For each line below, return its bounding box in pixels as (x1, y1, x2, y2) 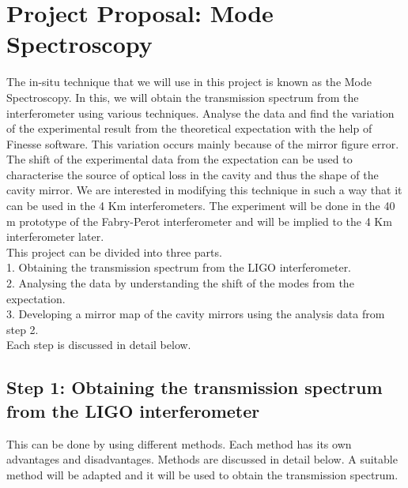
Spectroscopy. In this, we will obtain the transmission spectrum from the (6, 88, 359, 105)
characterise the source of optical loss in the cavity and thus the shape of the (6, 166, 379, 182)
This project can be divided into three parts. (6, 243, 222, 260)
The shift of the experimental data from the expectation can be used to (6, 151, 353, 167)
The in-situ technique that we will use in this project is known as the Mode (6, 73, 372, 90)
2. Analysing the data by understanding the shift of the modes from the (6, 275, 354, 291)
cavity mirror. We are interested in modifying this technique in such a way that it (6, 182, 402, 198)
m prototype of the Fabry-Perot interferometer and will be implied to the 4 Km (6, 212, 392, 229)
